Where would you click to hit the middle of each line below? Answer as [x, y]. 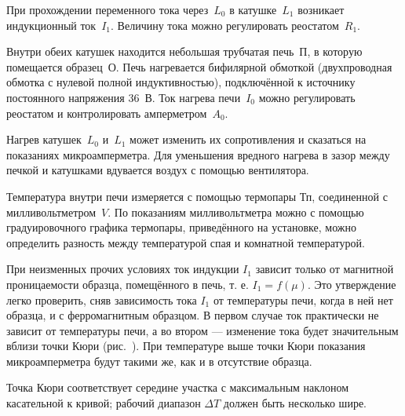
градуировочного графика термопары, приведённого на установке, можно [181, 227]
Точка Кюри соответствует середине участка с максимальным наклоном [178, 387]
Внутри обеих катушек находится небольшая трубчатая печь [150, 51]
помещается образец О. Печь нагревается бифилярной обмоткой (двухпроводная [199, 66]
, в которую [335, 51]
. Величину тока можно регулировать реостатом [225, 25]
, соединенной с [350, 196]
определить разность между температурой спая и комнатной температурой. [186, 242]
